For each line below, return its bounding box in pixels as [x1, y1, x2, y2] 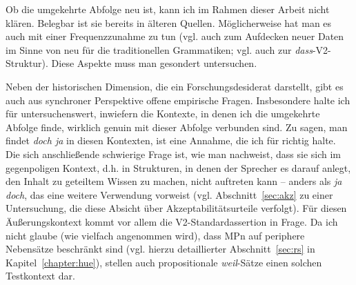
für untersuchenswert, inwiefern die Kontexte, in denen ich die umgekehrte [6, 106, 320, 121]
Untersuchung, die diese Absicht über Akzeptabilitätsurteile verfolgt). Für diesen [6, 201, 347, 215]
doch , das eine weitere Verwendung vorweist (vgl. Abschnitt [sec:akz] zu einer [6, 187, 333, 202]
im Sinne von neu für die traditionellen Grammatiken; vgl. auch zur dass [6, 42, 313, 57]
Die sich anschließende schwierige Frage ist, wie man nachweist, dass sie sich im [6, 146, 341, 161]
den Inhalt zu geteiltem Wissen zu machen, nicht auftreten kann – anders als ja [6, 174, 342, 188]
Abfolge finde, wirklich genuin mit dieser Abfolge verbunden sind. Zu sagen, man [6, 119, 348, 134]
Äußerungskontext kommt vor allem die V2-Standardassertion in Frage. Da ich [6, 214, 338, 228]
